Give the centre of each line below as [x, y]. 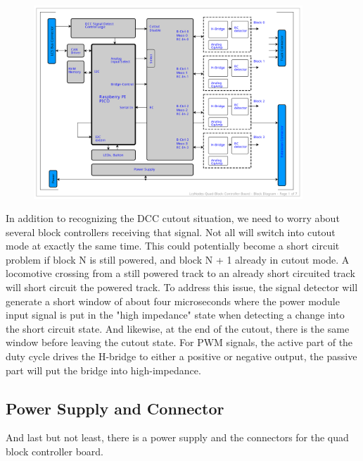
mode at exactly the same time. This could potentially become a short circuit [173, 246]
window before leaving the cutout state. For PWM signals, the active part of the [179, 342]
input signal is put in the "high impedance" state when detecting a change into [175, 315]
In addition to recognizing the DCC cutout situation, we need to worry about [173, 218]
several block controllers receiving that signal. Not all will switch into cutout [171, 232]
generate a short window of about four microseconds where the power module [173, 301]
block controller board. [55, 451]
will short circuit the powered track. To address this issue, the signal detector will [182, 287]
